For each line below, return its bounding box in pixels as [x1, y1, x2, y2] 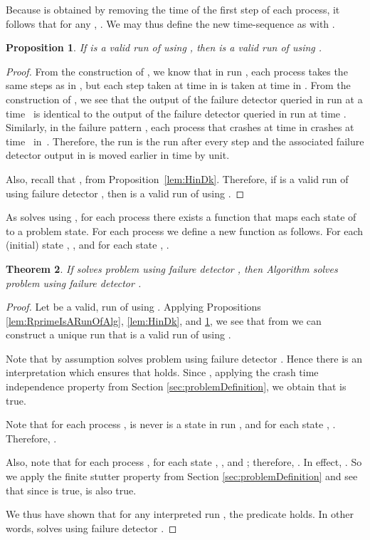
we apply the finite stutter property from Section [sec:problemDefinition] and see [6, 469, 358, 484]
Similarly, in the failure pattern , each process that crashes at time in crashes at [6, 120, 354, 135]
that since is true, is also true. [6, 482, 137, 497]
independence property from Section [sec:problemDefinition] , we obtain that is [6, 379, 347, 394]
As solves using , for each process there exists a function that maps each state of [6, 209, 356, 224]
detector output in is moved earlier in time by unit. [6, 147, 230, 162]
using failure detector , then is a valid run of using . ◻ [6, 185, 245, 200]
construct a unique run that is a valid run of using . [6, 327, 231, 342]
